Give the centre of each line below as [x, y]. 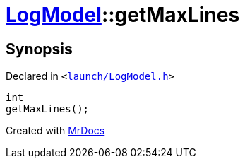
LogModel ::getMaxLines [123, 15]
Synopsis [39, 49]
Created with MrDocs [55, 131]
